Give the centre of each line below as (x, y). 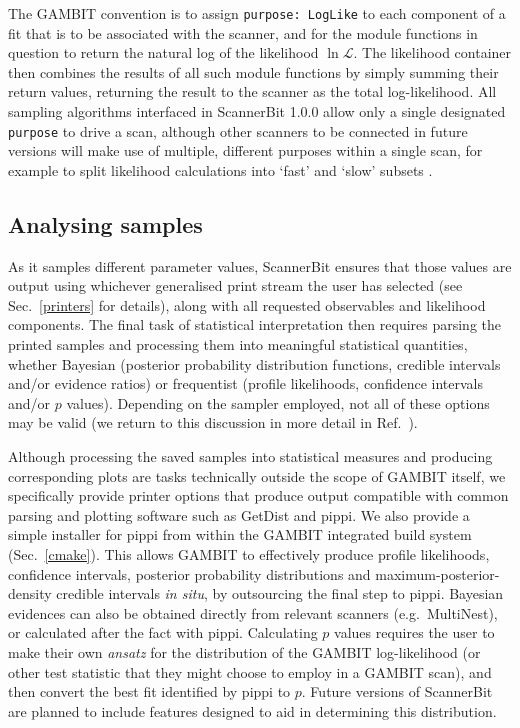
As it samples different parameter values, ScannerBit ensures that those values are (260, 265)
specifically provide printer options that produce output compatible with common (258, 495)
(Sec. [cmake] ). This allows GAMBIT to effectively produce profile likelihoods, (249, 553)
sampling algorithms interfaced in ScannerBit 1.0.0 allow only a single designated (257, 111)
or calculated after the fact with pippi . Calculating (163, 632)
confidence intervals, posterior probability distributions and (189, 573)
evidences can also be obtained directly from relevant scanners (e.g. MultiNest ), (253, 612)
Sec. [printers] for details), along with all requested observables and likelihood (247, 304)
